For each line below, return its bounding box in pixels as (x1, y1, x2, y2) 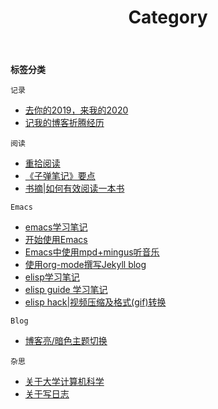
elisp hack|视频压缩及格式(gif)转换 (24, 296, 167, 308)
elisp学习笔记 (24, 271, 80, 283)
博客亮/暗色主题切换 (24, 335, 108, 347)
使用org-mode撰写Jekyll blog (24, 259, 147, 271)
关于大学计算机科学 (24, 376, 105, 388)
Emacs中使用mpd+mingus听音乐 (24, 246, 160, 258)
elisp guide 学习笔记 (24, 284, 108, 296)
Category (128, 6, 208, 29)
